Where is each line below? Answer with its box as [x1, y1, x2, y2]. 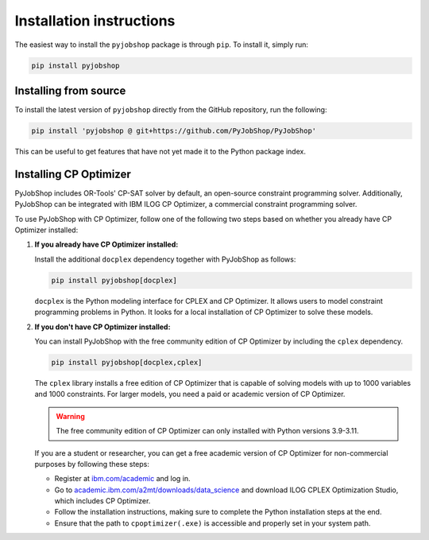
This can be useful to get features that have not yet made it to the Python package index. [14, 147, 306, 156]
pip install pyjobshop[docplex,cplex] [51, 358, 203, 367]
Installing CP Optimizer [14, 167, 131, 181]
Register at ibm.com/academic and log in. [54, 474, 191, 484]
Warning [56, 411, 85, 421]
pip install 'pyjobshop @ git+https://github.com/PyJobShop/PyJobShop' [31, 126, 317, 135]
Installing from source [14, 84, 126, 97]
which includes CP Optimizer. [54, 496, 151, 506]
